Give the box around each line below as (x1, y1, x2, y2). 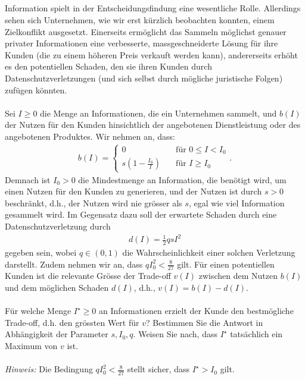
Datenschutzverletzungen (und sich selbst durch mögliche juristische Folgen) (5, 71, 283, 84)
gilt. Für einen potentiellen (177, 257, 275, 270)
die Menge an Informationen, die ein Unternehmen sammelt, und (40, 106, 277, 119)
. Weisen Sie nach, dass (133, 328, 217, 340)
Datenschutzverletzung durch (5, 219, 111, 232)
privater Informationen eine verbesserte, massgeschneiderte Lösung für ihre (5, 37, 278, 49)
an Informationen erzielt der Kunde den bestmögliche (98, 304, 294, 317)
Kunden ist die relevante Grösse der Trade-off (5, 269, 171, 282)
